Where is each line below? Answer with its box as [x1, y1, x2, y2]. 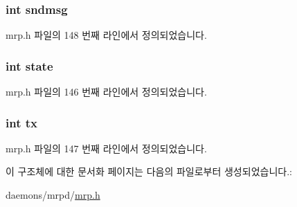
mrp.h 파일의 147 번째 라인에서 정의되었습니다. [6, 141, 207, 155]
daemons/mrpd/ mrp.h [6, 188, 100, 202]
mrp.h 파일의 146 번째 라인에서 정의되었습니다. [6, 84, 207, 99]
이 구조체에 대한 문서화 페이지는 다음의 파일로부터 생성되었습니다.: [6, 164, 292, 179]
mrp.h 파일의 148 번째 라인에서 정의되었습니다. [6, 28, 207, 42]
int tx [6, 114, 37, 131]
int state [6, 57, 53, 74]
